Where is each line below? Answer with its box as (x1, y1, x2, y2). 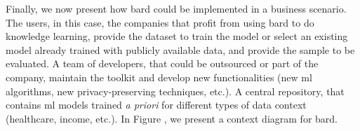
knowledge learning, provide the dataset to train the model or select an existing (6, 29, 348, 43)
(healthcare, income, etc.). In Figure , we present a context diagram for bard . (6, 111, 338, 125)
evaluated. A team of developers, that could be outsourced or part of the (6, 56, 319, 71)
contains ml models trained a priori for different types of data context (6, 97, 307, 112)
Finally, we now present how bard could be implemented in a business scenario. (6, 1, 347, 15)
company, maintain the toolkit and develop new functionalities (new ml (6, 69, 312, 84)
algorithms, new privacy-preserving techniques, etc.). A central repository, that (6, 83, 345, 98)
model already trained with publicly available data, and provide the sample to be (6, 42, 355, 57)
